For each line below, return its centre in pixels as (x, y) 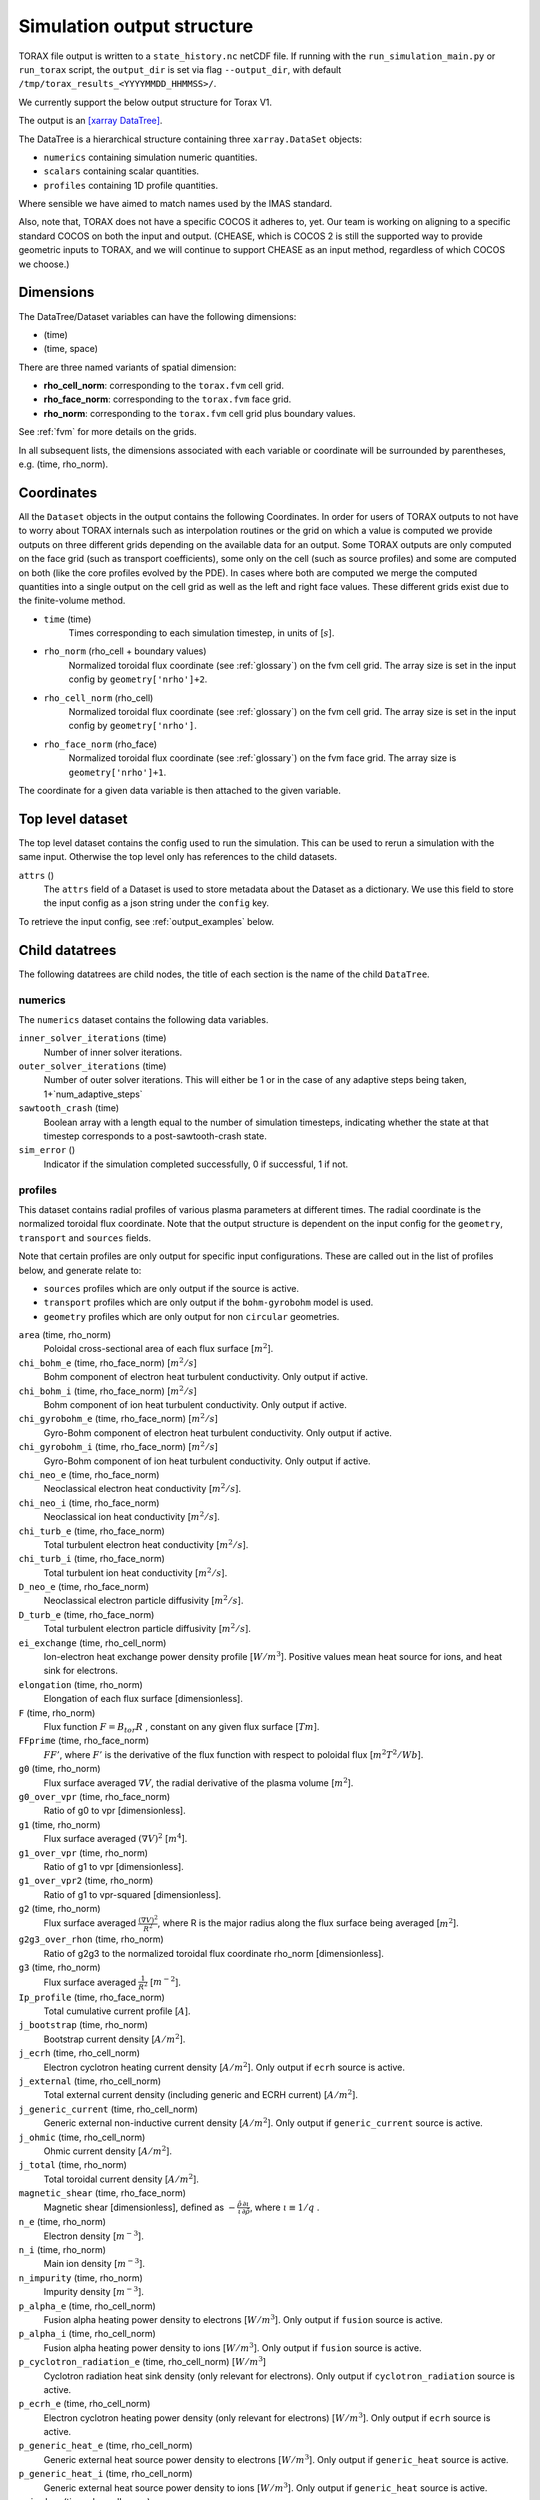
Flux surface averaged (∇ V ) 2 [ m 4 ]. (115, 1838)
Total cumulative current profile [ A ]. (117, 2011)
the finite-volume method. (72, 601)
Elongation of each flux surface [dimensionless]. (143, 1699)
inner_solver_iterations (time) (92, 1038)
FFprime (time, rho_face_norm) (84, 1741)
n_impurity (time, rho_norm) (81, 2277)
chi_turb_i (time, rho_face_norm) (91, 1559)
